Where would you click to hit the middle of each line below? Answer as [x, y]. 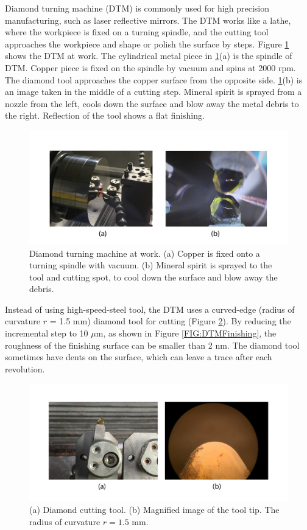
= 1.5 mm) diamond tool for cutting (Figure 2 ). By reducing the [170, 321]
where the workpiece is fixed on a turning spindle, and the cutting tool [137, 32]
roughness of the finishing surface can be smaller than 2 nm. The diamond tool [152, 345]
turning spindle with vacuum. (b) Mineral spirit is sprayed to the [151, 265]
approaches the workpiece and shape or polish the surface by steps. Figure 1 [147, 44]
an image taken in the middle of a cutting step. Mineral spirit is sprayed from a [153, 92]
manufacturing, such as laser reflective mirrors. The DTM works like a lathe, [148, 20]
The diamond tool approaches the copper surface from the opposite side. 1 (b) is [154, 79]
